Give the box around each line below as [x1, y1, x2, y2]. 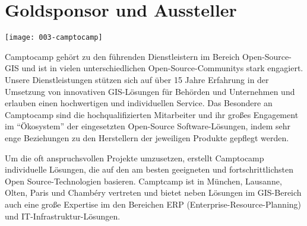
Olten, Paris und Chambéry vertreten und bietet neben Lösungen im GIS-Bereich [5, 186, 302, 199]
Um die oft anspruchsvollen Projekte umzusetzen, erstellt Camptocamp [5, 151, 264, 164]
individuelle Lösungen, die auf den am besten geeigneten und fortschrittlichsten [5, 163, 293, 176]
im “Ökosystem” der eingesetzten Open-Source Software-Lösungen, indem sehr [5, 120, 290, 132]
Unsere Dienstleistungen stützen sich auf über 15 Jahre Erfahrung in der [5, 73, 269, 85]
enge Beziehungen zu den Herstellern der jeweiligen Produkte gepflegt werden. [5, 131, 289, 144]
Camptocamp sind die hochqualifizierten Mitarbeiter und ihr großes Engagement [5, 108, 299, 120]
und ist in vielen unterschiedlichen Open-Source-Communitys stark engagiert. [21, 62, 303, 74]
